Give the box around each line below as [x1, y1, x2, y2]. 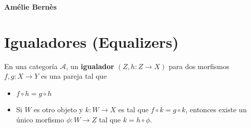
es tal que [118, 104, 149, 114]
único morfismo [16, 114, 64, 124]
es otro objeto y [34, 104, 83, 114]
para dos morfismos [168, 60, 230, 71]
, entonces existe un [185, 104, 247, 114]
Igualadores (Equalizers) [4, 31, 179, 52]
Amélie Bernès [4, 2, 57, 12]
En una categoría [4, 60, 58, 71]
